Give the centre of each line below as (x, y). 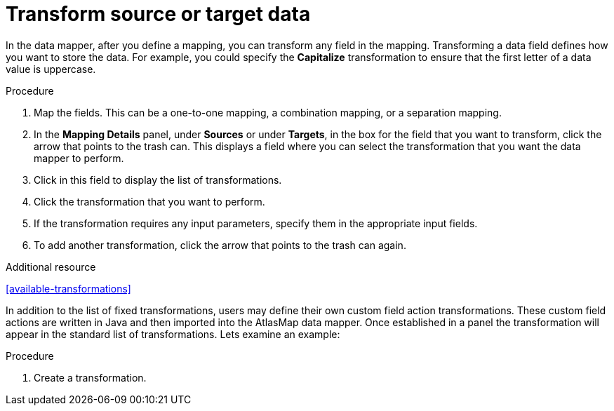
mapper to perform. (79, 158)
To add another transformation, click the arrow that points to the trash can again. (220, 245)
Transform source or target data (158, 14)
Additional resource (51, 267)
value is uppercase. (51, 69)
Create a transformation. (90, 377)
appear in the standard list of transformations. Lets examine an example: (173, 334)
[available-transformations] (68, 288)
